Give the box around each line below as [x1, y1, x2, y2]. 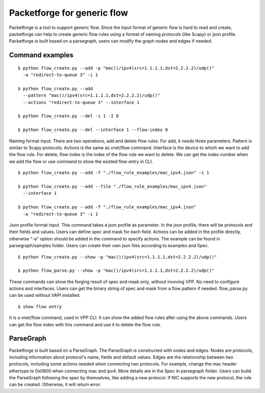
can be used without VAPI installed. [9, 292, 81, 298]
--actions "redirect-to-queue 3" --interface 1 [23, 100, 140, 105]
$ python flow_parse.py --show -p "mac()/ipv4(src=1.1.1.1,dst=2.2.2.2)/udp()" [18, 268, 214, 273]
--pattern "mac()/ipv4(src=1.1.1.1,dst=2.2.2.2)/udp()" [23, 93, 160, 98]
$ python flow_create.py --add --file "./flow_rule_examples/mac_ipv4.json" [18, 183, 207, 189]
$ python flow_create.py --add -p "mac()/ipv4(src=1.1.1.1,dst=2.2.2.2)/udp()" [18, 65, 214, 71]
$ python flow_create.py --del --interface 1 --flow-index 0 [18, 127, 168, 132]
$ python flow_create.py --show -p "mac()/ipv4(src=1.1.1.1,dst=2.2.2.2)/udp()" [18, 254, 217, 260]
